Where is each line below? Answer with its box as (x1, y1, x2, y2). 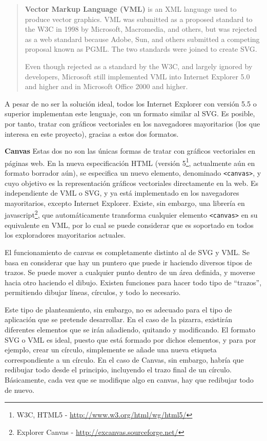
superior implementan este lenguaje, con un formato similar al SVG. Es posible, (5, 108, 255, 119)
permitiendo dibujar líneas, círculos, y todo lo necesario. (5, 287, 181, 298)
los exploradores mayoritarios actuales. (5, 229, 126, 240)
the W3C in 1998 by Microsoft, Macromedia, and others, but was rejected (25, 24, 257, 34)
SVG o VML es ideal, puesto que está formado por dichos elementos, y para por (5, 334, 256, 345)
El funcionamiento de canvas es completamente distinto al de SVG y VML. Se (5, 246, 250, 257)
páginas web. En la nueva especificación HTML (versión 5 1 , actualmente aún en (5, 156, 255, 168)
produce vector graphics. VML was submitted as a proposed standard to (25, 13, 253, 24)
